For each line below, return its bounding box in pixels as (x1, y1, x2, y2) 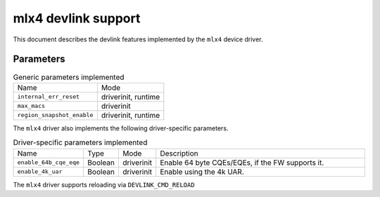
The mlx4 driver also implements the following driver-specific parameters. (13, 123, 229, 133)
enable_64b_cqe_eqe (17, 158, 80, 166)
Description (159, 148, 198, 158)
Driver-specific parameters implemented (13, 137, 148, 147)
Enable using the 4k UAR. (159, 167, 244, 177)
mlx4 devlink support (13, 11, 141, 26)
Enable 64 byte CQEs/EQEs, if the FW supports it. (159, 158, 324, 168)
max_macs (17, 102, 46, 110)
